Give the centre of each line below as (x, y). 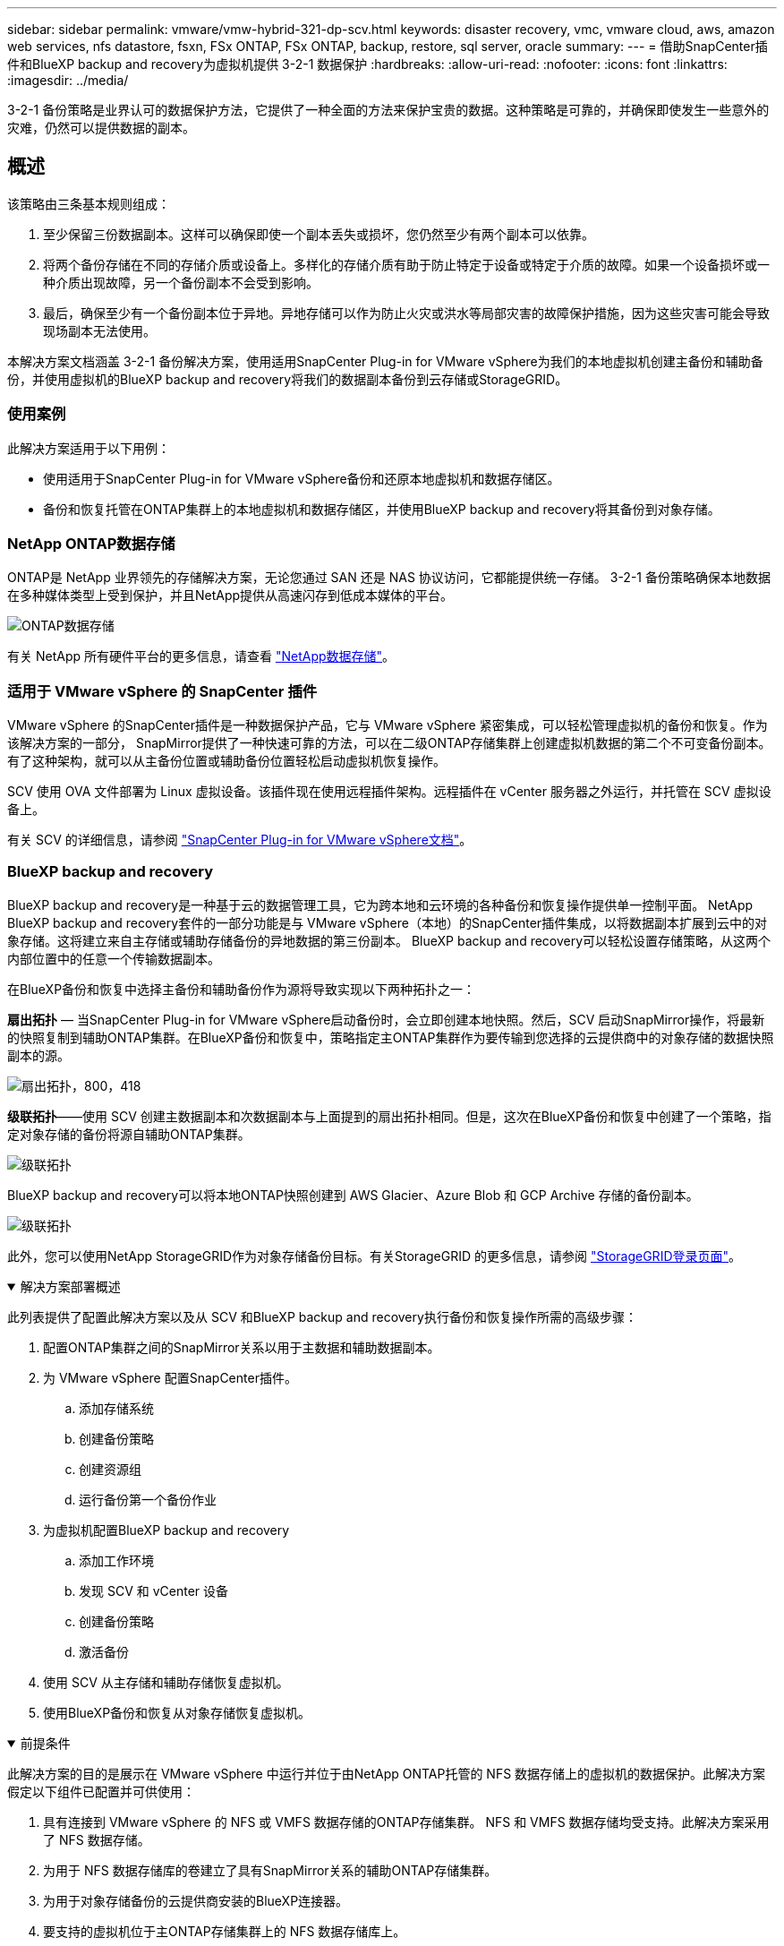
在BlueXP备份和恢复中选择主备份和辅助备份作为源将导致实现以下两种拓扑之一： (242, 989)
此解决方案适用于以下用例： (89, 448)
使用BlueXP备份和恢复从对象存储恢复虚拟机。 (177, 1712)
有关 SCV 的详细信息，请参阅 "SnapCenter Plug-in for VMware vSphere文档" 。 (240, 840)
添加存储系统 (116, 1408)
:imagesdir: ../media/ (68, 80)
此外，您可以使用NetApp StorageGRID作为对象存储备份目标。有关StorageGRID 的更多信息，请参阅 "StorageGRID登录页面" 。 (375, 1256)
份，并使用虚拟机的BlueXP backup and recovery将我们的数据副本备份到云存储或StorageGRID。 (288, 379)
